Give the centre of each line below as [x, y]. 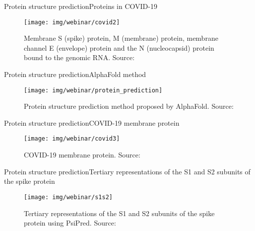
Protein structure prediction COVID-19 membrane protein [92, 122]
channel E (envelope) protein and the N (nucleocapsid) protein [119, 47]
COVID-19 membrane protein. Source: [82, 155]
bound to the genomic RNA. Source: [79, 57]
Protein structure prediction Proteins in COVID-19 [81, 6]
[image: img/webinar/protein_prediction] [93, 90]
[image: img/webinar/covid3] [72, 139]
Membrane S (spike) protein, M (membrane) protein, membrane [121, 38]
